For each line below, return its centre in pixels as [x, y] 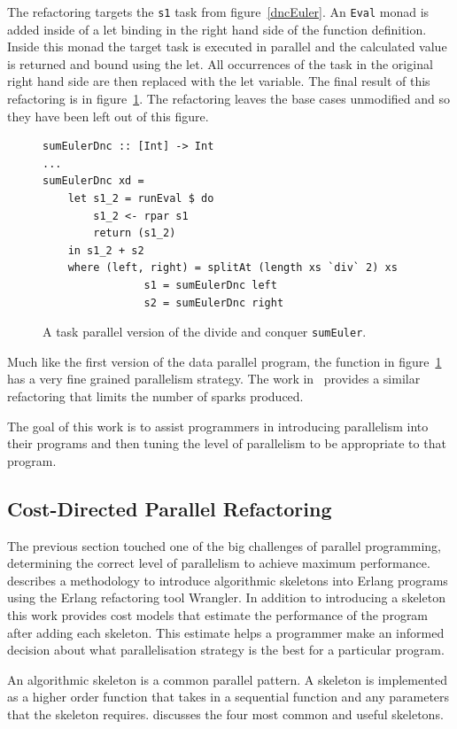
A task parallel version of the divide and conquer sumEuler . [205, 332]
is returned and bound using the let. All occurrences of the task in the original [220, 63]
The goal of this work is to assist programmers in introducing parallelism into [218, 426]
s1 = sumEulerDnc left [210, 285]
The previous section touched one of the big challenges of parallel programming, [224, 545]
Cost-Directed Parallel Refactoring [170, 508]
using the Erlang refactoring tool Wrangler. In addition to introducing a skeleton [226, 597]
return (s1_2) [135, 233]
